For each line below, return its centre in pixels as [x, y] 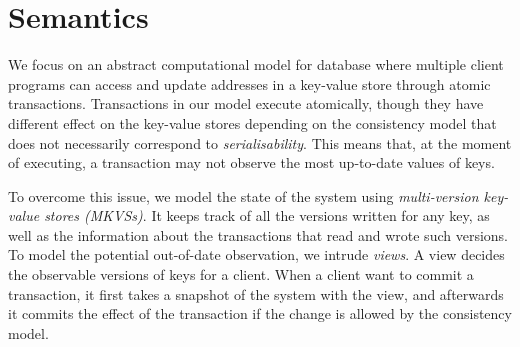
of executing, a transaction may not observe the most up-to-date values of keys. [251, 162]
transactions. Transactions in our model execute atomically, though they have [246, 103]
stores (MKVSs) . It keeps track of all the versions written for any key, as [267, 215]
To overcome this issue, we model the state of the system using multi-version [243, 195]
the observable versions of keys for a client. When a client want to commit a [241, 274]
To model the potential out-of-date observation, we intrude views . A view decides [256, 254]
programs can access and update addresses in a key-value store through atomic [249, 83]
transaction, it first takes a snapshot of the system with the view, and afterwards [256, 293]
